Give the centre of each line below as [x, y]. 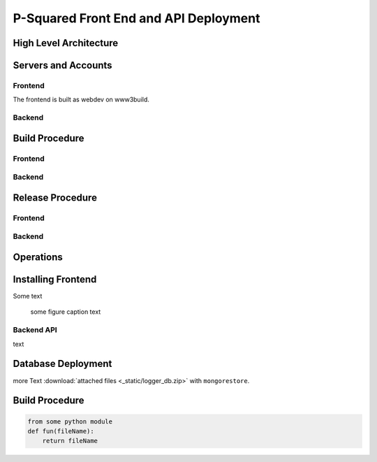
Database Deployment [62, 364]
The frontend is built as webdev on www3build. [81, 100]
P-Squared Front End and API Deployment [136, 18]
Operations [38, 257]
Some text [28, 296]
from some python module [70, 421]
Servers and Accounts [62, 65]
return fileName [70, 441]
